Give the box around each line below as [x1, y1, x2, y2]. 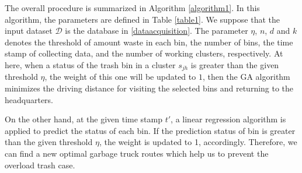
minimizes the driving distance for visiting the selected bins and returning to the [5, 82, 294, 94]
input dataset [5, 24, 53, 37]
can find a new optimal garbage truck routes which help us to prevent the [5, 147, 269, 159]
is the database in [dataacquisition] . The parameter [65, 24, 248, 37]
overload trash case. [5, 158, 75, 171]
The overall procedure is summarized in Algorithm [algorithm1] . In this [5, 2, 260, 13]
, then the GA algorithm [202, 70, 290, 83]
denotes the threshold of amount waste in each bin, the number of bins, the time [5, 36, 293, 48]
